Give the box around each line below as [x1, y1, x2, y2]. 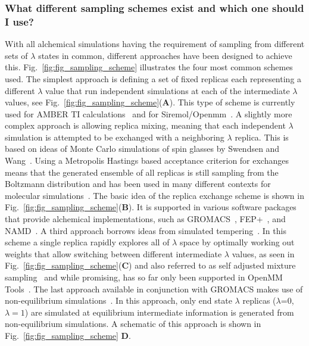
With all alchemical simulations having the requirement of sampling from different [5, 38, 305, 50]
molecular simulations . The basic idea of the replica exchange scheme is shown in [5, 189, 304, 201]
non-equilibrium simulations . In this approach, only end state [5, 294, 232, 307]
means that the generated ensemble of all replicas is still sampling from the [5, 166, 279, 178]
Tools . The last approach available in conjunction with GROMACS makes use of [5, 282, 303, 295]
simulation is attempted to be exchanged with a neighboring [5, 130, 224, 143]
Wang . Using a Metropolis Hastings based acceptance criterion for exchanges [5, 154, 289, 167]
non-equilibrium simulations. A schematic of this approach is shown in [5, 317, 261, 330]
